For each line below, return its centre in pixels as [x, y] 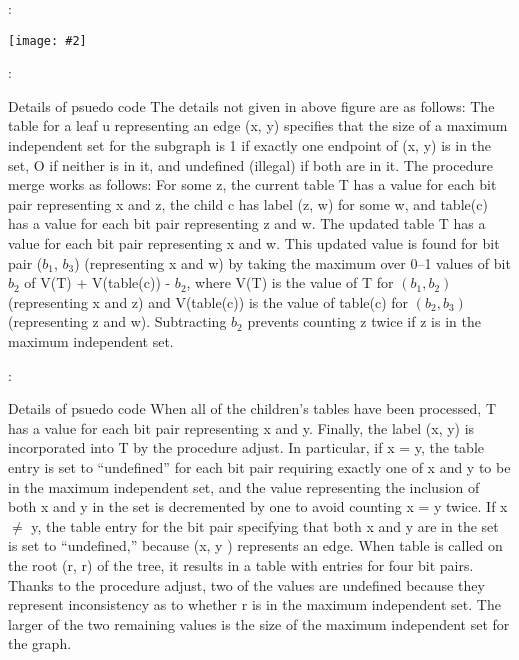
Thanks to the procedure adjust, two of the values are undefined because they [246, 584]
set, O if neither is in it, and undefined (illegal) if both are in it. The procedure [250, 164]
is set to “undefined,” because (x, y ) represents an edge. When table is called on [255, 545]
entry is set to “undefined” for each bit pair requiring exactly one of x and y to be [259, 466]
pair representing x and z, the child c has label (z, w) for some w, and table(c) [248, 203]
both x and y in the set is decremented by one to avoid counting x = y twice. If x [258, 506]
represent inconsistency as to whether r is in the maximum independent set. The [254, 604]
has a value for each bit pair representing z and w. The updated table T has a [247, 223]
